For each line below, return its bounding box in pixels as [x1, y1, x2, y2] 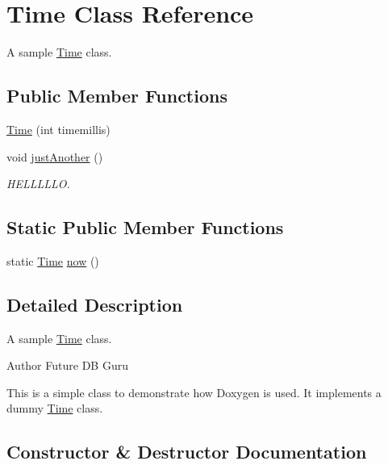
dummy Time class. [6, 400, 103, 417]
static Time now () [6, 252, 99, 269]
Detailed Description [6, 291, 183, 316]
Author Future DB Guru [6, 357, 128, 374]
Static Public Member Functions [6, 215, 284, 240]
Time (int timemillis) [6, 120, 111, 137]
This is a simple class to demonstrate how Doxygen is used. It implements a [6, 383, 382, 400]
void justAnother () [6, 148, 103, 165]
